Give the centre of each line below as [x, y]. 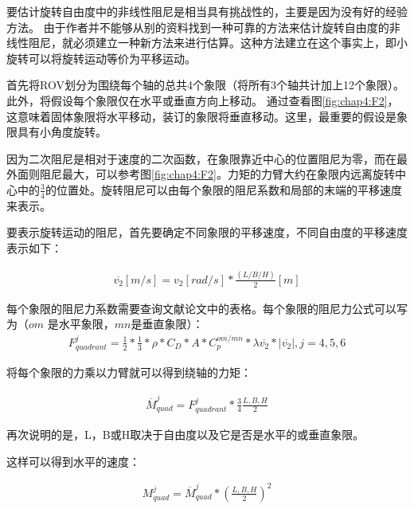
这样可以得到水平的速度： [73, 461]
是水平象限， [81, 324]
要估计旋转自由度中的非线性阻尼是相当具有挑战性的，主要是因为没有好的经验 [207, 11]
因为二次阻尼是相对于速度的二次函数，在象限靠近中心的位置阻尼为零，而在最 [207, 158]
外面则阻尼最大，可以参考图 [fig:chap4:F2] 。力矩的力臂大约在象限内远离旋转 [201, 174]
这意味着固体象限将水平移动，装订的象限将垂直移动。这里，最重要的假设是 [201, 116]
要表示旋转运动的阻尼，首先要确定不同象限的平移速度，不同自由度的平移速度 [207, 232]
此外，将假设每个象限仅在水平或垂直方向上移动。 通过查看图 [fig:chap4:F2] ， [203, 100]
